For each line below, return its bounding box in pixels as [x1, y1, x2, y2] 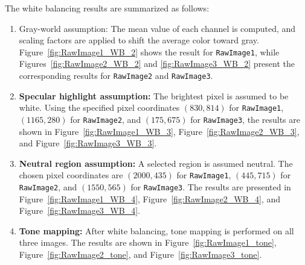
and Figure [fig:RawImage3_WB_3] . [19, 137, 157, 149]
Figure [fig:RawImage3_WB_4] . [19, 204, 140, 217]
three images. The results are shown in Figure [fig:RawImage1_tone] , [19, 236, 277, 249]
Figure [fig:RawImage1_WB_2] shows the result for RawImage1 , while [19, 45, 280, 58]
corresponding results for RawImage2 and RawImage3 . [19, 69, 213, 82]
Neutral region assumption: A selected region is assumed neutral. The [19, 157, 293, 169]
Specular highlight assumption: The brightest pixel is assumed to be [19, 89, 289, 102]
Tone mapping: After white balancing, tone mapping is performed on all [19, 224, 294, 237]
